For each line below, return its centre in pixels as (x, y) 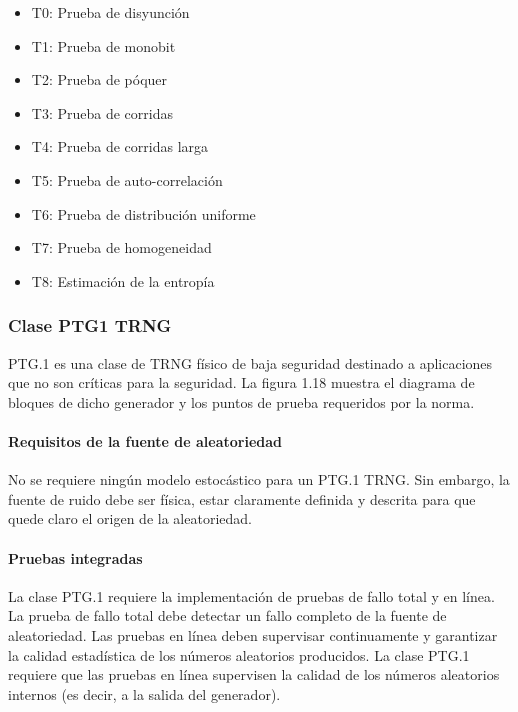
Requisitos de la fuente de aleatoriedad (145, 440)
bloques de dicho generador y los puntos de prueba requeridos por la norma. (241, 401)
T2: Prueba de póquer (99, 79)
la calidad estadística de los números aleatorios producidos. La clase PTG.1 (239, 654)
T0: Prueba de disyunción (110, 12)
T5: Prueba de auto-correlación (127, 179)
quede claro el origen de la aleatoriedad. (130, 518)
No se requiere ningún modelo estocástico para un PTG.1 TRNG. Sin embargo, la (259, 479)
